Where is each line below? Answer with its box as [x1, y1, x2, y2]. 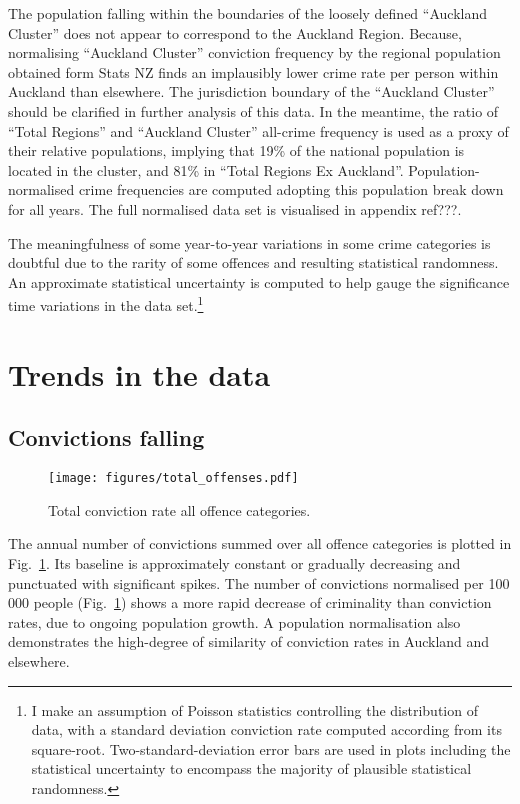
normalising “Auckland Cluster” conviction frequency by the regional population [8, 42, 501, 63]
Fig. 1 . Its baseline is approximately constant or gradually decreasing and [8, 552, 461, 573]
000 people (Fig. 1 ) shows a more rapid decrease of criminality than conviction [8, 592, 492, 613]
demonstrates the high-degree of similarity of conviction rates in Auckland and [8, 631, 490, 652]
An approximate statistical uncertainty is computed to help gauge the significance [8, 271, 510, 292]
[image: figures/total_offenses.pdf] [48, 471, 299, 486]
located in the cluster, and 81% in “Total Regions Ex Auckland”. [8, 159, 404, 180]
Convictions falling [8, 422, 205, 453]
